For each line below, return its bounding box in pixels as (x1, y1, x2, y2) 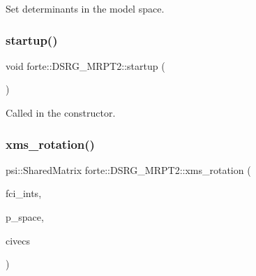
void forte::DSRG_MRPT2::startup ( (6, 58, 165, 73)
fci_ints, (6, 186, 42, 201)
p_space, (6, 210, 44, 224)
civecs (6, 233, 31, 247)
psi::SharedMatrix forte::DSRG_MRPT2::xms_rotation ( (6, 162, 251, 177)
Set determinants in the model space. (6, 1, 165, 15)
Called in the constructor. (6, 106, 116, 119)
